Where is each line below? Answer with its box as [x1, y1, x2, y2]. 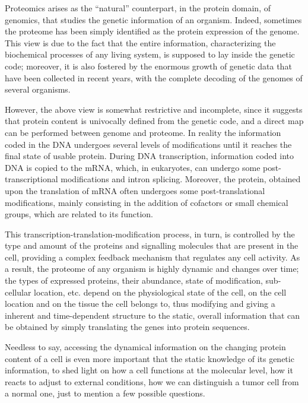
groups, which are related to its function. [5, 208, 153, 220]
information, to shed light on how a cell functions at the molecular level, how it [5, 364, 293, 376]
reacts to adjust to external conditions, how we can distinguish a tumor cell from [5, 375, 299, 388]
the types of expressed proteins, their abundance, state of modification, [5, 274, 263, 287]
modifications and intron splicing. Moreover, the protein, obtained [61, 173, 301, 185]
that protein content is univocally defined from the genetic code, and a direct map [5, 115, 304, 127]
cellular [5, 285, 31, 298]
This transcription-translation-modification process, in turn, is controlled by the [5, 227, 295, 240]
